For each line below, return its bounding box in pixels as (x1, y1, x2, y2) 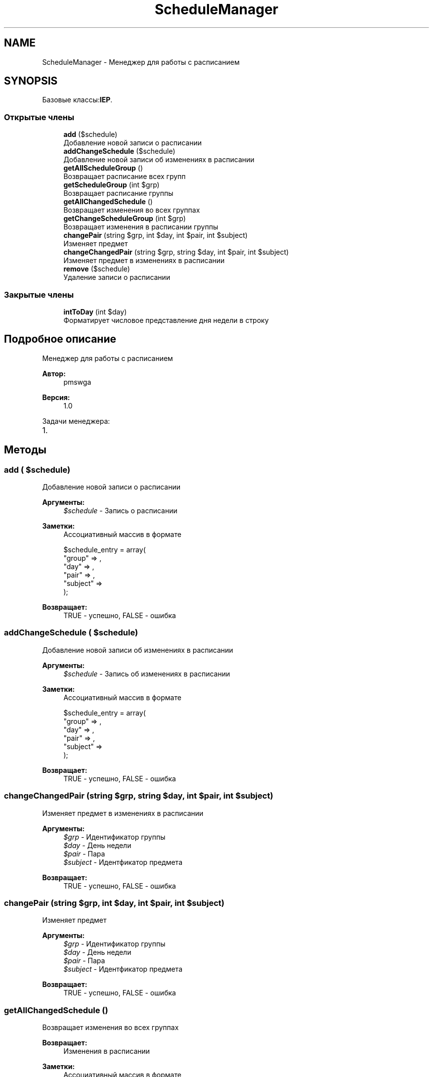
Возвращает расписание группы (63, 189, 173, 198)
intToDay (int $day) (63, 307, 127, 316)
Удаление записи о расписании (63, 273, 171, 282)
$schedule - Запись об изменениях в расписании (63, 669, 230, 678)
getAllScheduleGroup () (63, 164, 143, 173)
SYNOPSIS (4, 75, 58, 88)
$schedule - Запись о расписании (63, 506, 177, 515)
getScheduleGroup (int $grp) (63, 180, 160, 189)
